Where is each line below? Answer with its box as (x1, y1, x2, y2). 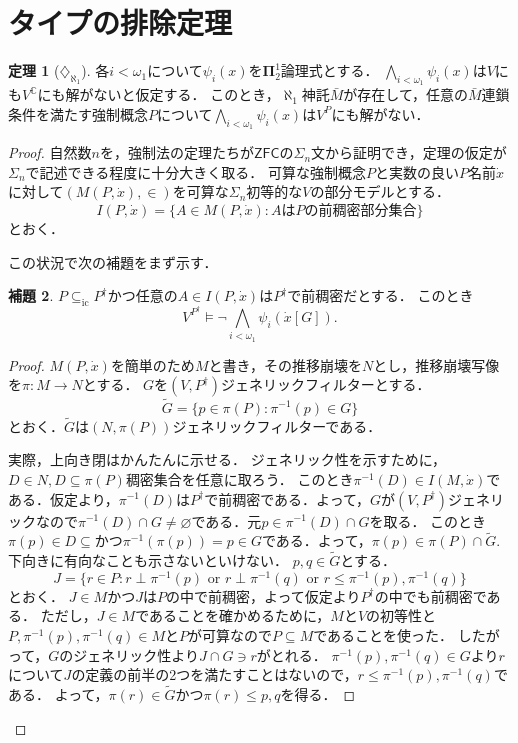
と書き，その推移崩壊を (208, 354, 363, 375)
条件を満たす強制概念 (8, 103, 148, 124)
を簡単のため (110, 354, 195, 375)
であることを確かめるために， (135, 605, 331, 626)
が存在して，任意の (343, 84, 468, 105)
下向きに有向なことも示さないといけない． (8, 550, 288, 571)
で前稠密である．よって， (204, 488, 371, 509)
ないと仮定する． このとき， (93, 84, 280, 105)
